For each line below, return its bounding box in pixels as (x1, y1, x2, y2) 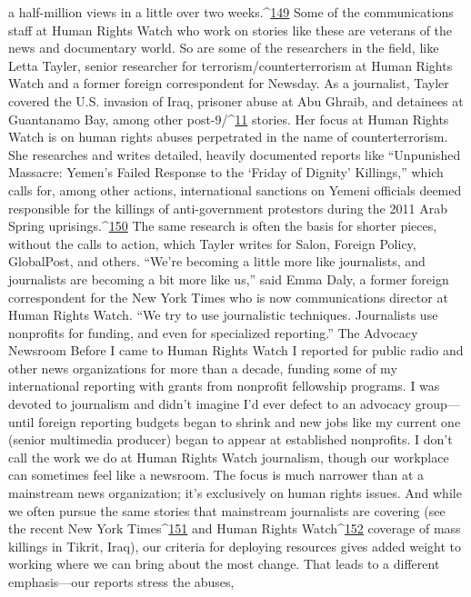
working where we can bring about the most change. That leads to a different (8, 554, 440, 573)
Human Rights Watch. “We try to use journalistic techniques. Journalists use (8, 305, 438, 324)
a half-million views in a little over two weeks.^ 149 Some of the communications (8, 3, 454, 21)
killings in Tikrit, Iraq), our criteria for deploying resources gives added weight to (8, 536, 462, 555)
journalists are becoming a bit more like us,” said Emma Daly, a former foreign (8, 269, 449, 288)
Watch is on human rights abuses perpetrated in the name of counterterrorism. (8, 127, 448, 146)
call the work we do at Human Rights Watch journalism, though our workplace (8, 447, 449, 466)
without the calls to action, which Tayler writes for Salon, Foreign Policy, (8, 234, 416, 253)
